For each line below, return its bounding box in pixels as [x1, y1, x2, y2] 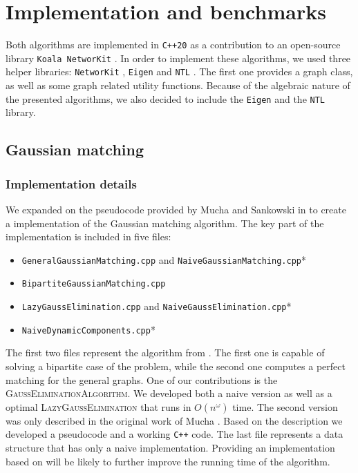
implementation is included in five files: [6, 229, 171, 244]
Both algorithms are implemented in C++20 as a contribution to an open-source [6, 37, 341, 52]
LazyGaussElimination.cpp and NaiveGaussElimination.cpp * [21, 299, 292, 313]
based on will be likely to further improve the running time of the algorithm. [6, 454, 330, 468]
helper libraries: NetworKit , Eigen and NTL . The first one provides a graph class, [6, 64, 353, 79]
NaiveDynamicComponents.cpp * [21, 322, 156, 336]
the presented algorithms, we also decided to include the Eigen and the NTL [6, 91, 326, 106]
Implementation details [6, 175, 137, 192]
